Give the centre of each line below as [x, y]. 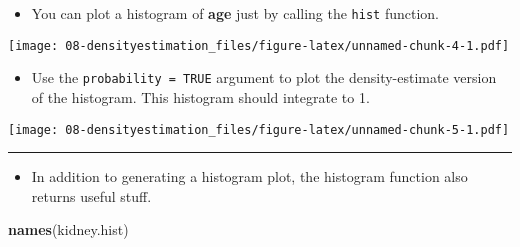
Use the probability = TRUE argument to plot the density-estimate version [264, 77]
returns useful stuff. [91, 195]
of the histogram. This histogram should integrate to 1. [200, 96]
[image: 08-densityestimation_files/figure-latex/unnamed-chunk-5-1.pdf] [259, 129]
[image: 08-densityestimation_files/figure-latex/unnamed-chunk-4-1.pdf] [259, 45]
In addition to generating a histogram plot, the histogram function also [249, 176]
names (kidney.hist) [68, 229]
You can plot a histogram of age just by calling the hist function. [235, 13]
